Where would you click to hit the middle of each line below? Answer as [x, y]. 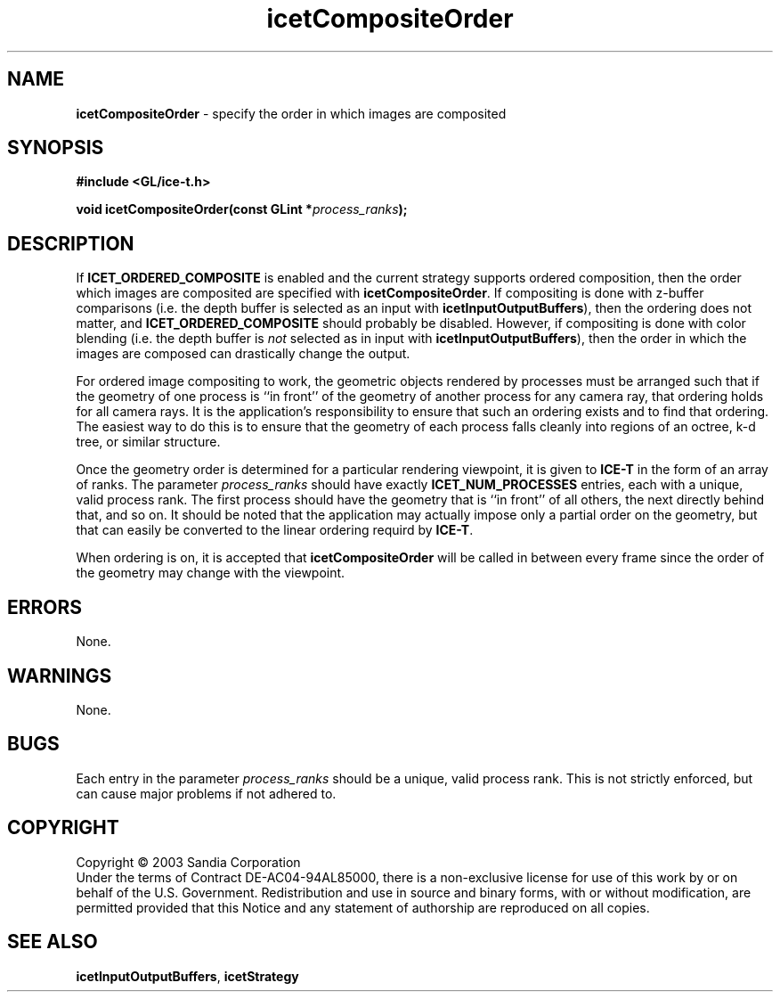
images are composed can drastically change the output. [243, 354]
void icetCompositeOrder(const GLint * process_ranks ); [242, 209]
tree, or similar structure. [148, 442]
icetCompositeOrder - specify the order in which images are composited [291, 113]
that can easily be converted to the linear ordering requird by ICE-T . [275, 530]
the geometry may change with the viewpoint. [211, 573]
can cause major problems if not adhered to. [206, 793]
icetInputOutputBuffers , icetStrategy [187, 976]
